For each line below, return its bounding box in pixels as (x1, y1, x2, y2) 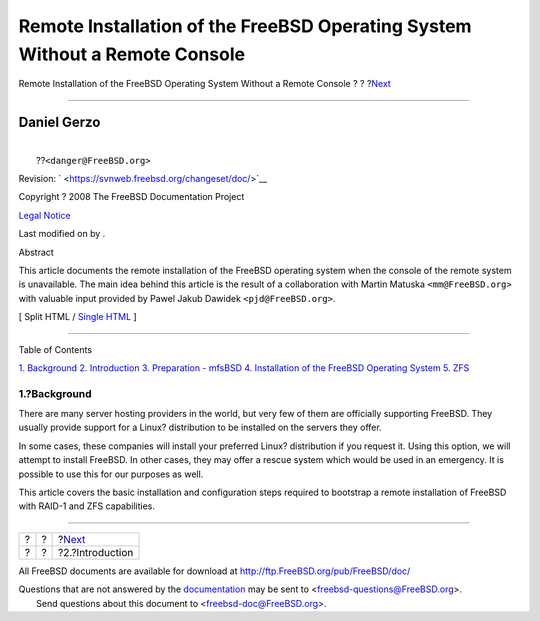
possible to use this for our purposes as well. (18, 468, 204, 480)
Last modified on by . (18, 228, 106, 240)
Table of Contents (18, 343, 93, 355)
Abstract (18, 246, 54, 258)
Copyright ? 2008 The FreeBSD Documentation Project (18, 191, 245, 203)
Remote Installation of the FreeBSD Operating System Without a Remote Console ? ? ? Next (18, 78, 392, 90)
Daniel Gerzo (18, 114, 101, 131)
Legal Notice (18, 209, 71, 221)
